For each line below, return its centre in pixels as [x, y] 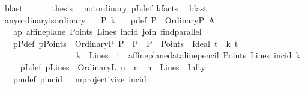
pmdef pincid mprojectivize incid [80, 78]
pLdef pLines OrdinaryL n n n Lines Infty [113, 66]
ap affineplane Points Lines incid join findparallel [107, 32]
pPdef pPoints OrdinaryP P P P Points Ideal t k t [125, 43]
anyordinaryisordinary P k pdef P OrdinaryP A [110, 20]
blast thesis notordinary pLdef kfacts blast [106, 8]
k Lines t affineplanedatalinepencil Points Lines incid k [188, 55]
